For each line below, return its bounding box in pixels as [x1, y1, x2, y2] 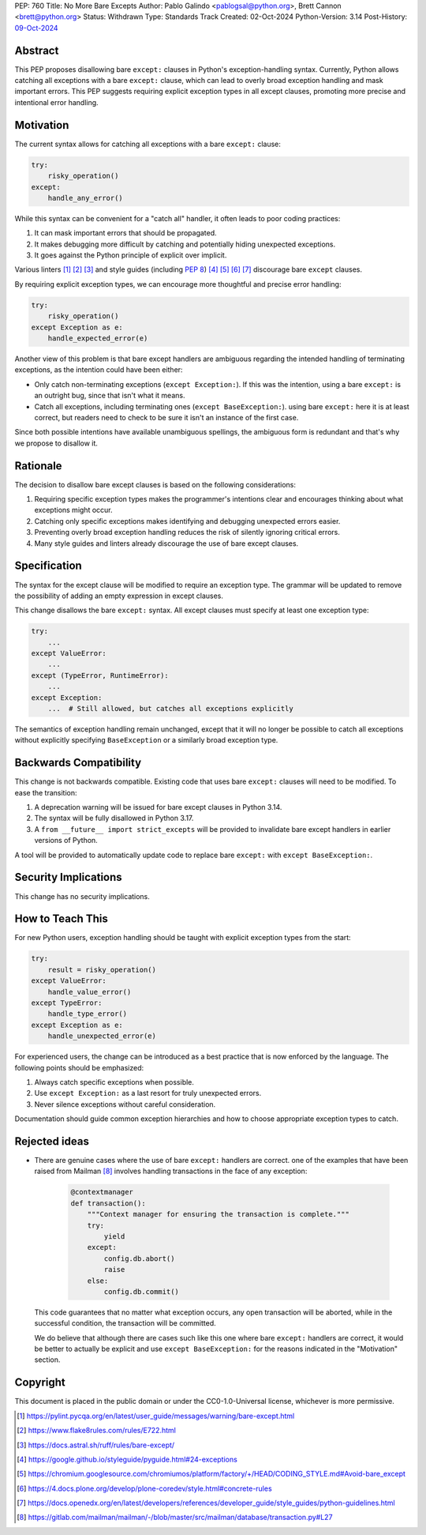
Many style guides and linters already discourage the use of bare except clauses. [34, 538, 299, 548]
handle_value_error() [47, 988, 132, 996]
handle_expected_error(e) [47, 334, 148, 343]
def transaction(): [70, 1198, 146, 1208]
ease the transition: [14, 788, 78, 797]
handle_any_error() [47, 194, 124, 202]
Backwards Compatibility [14, 756, 142, 769]
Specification [14, 559, 82, 573]
